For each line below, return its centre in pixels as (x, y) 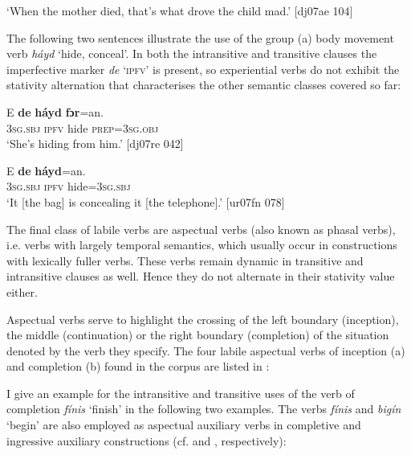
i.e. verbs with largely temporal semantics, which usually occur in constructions (202, 245)
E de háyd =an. (46, 170)
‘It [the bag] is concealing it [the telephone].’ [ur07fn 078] (146, 201)
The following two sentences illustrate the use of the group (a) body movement (200, 37)
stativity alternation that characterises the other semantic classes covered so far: (204, 85)
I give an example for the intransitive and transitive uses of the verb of (181, 393)
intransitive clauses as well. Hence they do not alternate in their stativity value (201, 276)
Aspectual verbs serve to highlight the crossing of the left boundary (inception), (203, 319)
